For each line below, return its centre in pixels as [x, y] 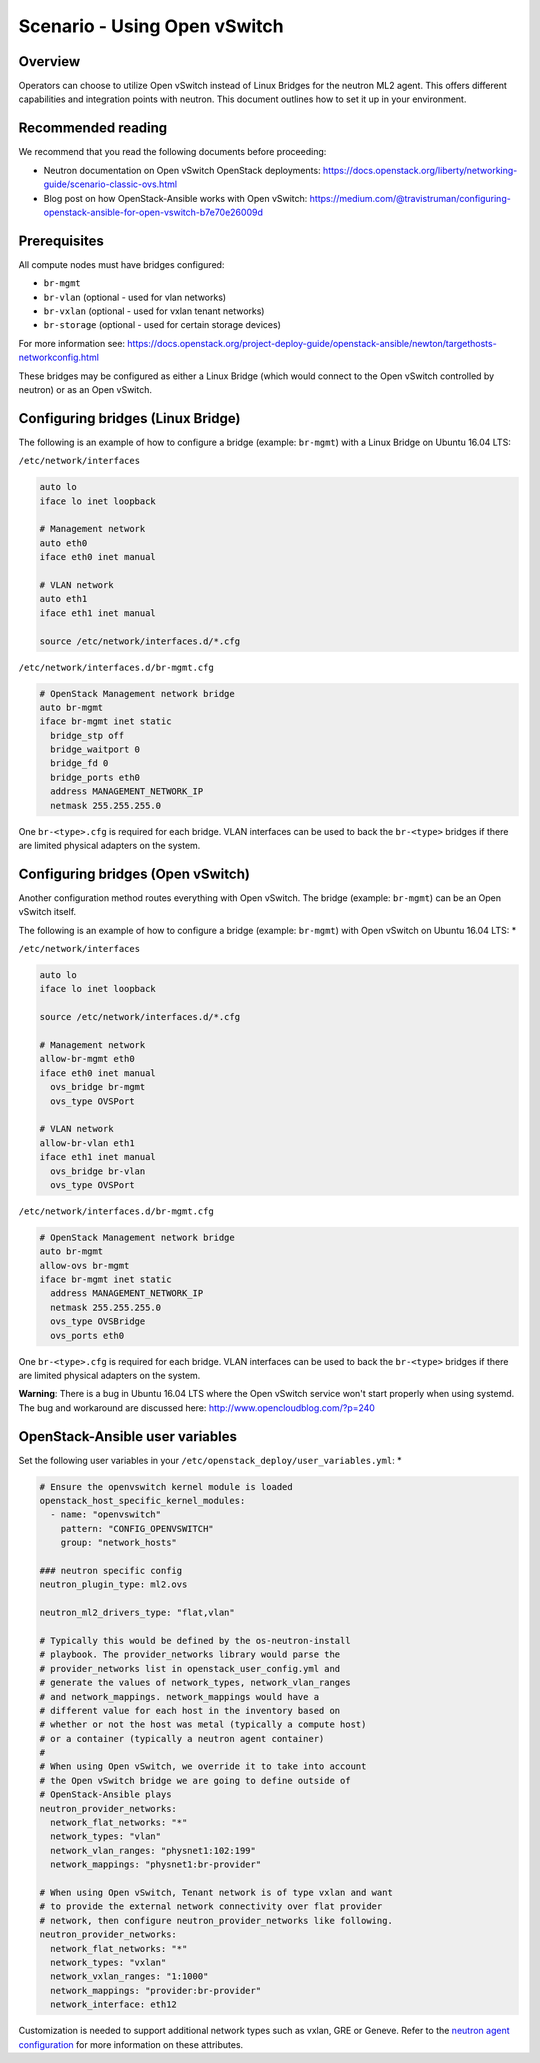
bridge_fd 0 [79, 763]
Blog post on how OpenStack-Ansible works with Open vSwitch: [175, 198]
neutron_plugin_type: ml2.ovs [113, 1584]
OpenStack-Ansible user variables [127, 1436]
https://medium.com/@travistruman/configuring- [410, 198]
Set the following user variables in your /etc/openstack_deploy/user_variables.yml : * [210, 1460]
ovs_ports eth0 [87, 1335]
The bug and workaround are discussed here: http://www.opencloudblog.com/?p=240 [196, 1407]
